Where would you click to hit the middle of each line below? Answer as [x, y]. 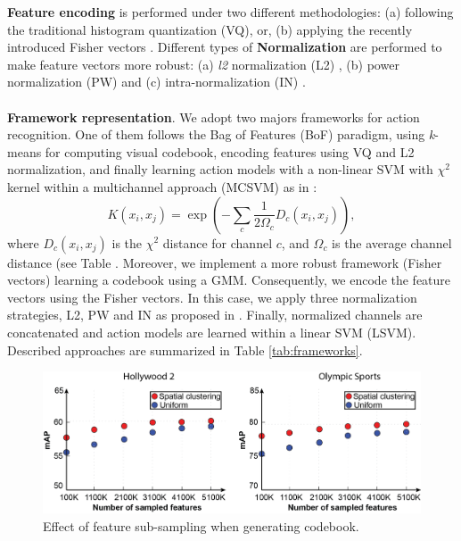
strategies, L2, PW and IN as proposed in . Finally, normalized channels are [215, 315]
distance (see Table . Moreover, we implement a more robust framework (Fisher [225, 262]
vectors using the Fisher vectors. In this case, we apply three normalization [212, 297]
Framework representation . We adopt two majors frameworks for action [214, 117]
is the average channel [392, 242]
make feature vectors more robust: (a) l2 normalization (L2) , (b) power [203, 64]
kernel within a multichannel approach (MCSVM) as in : [162, 186]
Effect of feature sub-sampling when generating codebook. [201, 525]
